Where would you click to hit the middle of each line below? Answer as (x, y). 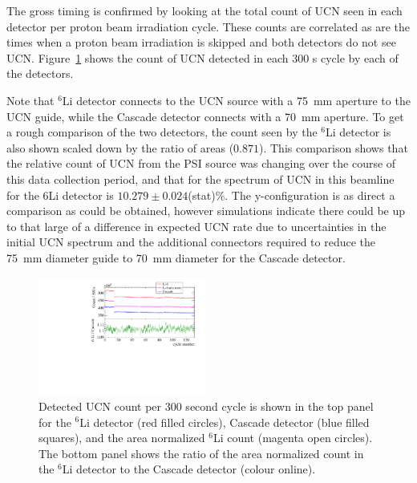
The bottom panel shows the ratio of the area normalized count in (201, 453)
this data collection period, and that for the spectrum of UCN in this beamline (200, 179)
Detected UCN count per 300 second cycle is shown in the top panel (206, 406)
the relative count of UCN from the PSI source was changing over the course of (201, 163)
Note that (30, 100)
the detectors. (40, 73)
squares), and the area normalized (122, 438)
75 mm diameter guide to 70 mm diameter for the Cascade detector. (176, 257)
